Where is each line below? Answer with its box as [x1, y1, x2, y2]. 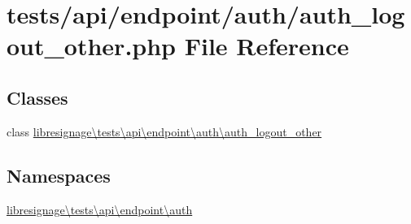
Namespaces [7, 162, 111, 187]
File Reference [184, 29, 349, 62]
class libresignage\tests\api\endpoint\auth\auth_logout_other [7, 123, 322, 140]
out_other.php [7, 29, 176, 62]
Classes [7, 84, 68, 110]
